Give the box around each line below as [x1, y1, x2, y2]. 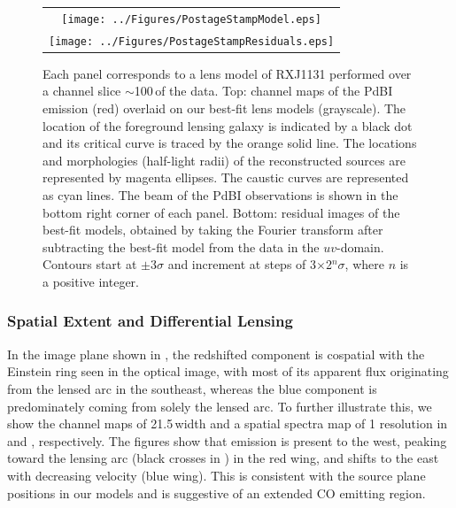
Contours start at [43, 255, 137, 273]
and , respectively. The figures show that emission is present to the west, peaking [7, 431, 447, 450]
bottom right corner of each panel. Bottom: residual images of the [43, 203, 400, 221]
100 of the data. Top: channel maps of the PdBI [134, 81, 393, 100]
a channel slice [43, 81, 121, 100]
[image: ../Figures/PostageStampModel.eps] [61, 12, 321, 26]
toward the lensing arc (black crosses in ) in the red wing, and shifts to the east [7, 449, 439, 467]
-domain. [336, 237, 384, 256]
